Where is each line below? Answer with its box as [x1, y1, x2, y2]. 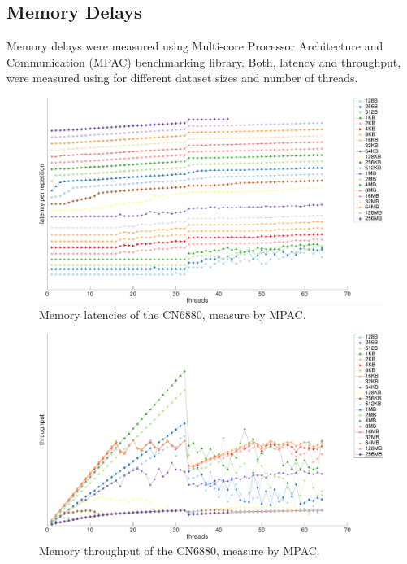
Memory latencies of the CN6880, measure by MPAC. [39, 305, 306, 322]
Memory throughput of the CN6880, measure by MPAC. [39, 542, 320, 559]
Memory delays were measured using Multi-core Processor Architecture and [6, 37, 383, 55]
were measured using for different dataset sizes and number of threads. [6, 69, 358, 86]
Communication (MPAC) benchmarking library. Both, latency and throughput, [6, 53, 401, 70]
